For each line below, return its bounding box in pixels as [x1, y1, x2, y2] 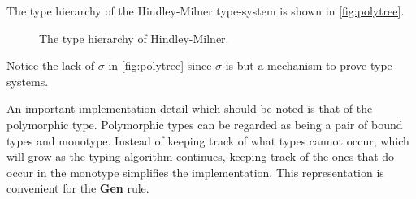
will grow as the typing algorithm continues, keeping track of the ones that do [6, 148, 395, 165]
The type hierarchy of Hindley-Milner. [39, 29, 229, 46]
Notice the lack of [6, 57, 95, 74]
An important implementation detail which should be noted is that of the [6, 100, 373, 117]
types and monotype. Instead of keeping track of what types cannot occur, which [6, 132, 409, 149]
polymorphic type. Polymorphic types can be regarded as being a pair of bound [6, 115, 403, 132]
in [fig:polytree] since [108, 57, 212, 74]
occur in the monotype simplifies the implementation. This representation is [6, 163, 384, 180]
